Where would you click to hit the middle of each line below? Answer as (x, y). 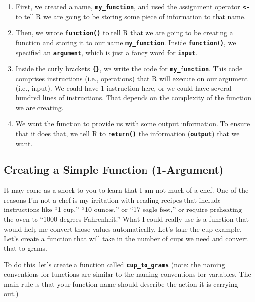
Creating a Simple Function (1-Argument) (114, 169)
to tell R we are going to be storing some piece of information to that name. (131, 16)
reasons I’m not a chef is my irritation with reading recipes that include (112, 199)
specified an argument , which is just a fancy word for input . (107, 52)
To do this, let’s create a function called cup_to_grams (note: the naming (115, 264)
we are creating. (39, 107)
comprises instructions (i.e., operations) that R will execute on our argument (131, 78)
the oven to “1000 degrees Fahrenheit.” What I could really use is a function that (126, 219)
